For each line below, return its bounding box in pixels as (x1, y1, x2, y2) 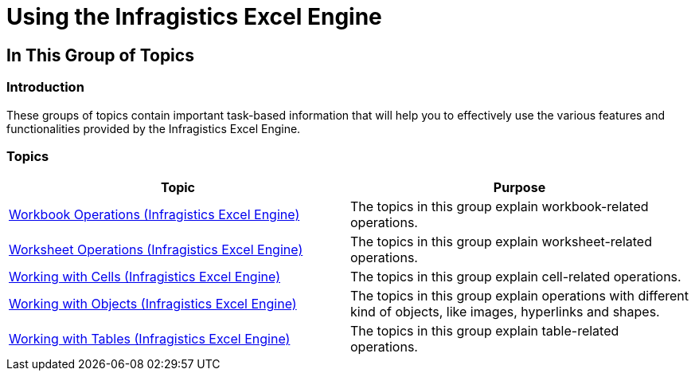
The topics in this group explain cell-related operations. (350, 269, 681, 285)
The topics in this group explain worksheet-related (350, 234, 652, 250)
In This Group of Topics (6, 45, 194, 65)
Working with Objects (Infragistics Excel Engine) (9, 296, 297, 312)
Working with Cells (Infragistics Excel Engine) (9, 269, 280, 285)
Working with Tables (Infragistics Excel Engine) (9, 331, 291, 348)
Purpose (493, 179, 546, 196)
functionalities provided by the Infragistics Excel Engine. (6, 121, 301, 135)
